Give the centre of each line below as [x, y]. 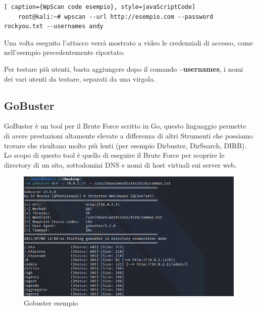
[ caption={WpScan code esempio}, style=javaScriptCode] [100, 7]
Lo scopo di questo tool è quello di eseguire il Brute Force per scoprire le [114, 155]
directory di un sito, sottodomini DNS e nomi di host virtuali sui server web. [120, 164]
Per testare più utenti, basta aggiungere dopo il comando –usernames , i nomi [124, 68]
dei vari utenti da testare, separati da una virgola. [80, 78]
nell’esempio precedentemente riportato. [65, 52]
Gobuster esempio [51, 303]
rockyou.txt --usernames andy [54, 26]
